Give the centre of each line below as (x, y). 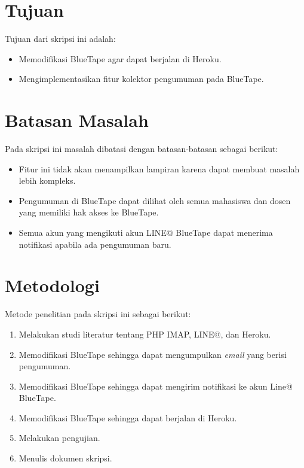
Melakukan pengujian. (59, 438)
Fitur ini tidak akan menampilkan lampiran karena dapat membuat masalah (159, 168)
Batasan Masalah (77, 120)
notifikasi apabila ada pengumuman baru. (95, 244)
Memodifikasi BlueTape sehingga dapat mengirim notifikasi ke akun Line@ (156, 386)
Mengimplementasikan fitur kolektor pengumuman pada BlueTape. (141, 79)
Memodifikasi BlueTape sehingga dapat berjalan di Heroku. (128, 417)
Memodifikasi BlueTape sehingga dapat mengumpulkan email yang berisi (153, 354)
